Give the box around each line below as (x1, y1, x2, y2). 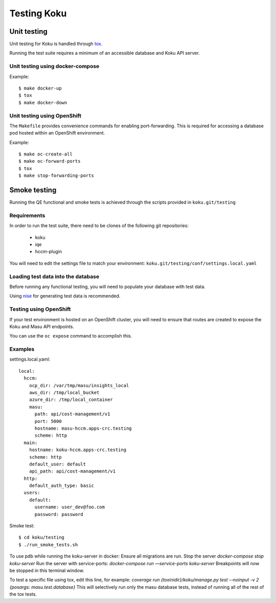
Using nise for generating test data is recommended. (9, 293, 121, 299)
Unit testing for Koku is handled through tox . (9, 41, 103, 47)
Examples (9, 346, 35, 353)
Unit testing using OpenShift (9, 112, 82, 119)
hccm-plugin (35, 249, 62, 255)
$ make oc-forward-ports (18, 159, 81, 164)
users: (24, 490, 40, 496)
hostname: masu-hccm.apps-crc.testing (34, 425, 132, 431)
